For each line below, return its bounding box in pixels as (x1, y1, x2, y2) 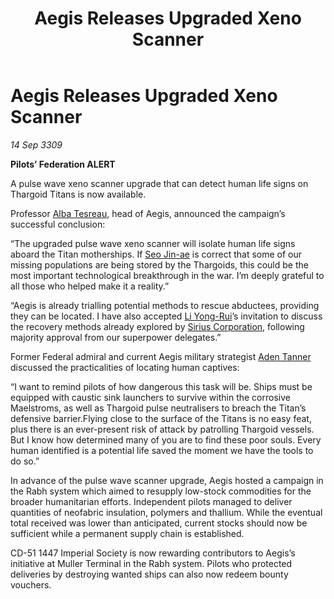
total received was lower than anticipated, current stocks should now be (10, 517, 308, 529)
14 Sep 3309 (10, 138, 63, 151)
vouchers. (10, 578, 52, 591)
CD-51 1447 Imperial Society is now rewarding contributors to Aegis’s (10, 547, 296, 559)
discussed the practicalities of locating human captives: (10, 361, 240, 373)
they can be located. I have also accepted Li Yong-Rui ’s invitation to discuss (10, 310, 323, 322)
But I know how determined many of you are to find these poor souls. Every (10, 433, 322, 446)
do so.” (10, 455, 40, 467)
